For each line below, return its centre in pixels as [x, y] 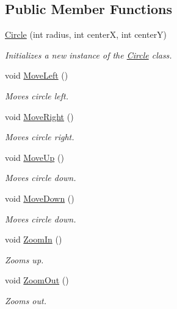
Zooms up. [24, 259]
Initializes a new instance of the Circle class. [88, 55]
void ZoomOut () [37, 280]
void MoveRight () [39, 116]
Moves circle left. [37, 95]
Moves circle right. [40, 137]
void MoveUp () [34, 157]
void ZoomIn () [34, 239]
